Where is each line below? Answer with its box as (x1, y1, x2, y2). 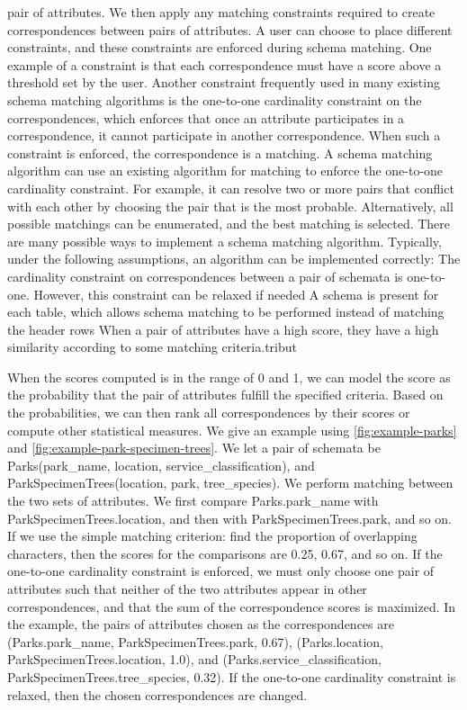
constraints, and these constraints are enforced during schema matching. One (7, 38, 432, 57)
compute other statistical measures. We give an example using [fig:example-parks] (7, 420, 457, 439)
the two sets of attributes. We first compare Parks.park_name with (7, 491, 379, 510)
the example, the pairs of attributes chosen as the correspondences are (7, 615, 394, 634)
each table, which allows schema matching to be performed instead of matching (7, 302, 445, 321)
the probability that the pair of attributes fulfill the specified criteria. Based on (7, 385, 444, 404)
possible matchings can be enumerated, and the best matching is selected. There (7, 214, 451, 233)
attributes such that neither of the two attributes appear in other (7, 580, 367, 598)
